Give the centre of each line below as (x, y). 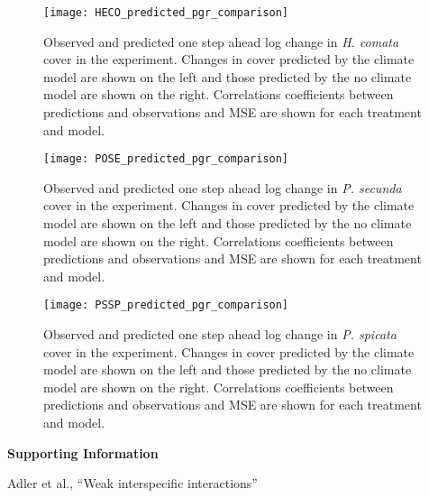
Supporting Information (83, 452)
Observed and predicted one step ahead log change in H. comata (221, 41)
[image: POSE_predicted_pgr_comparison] (166, 159)
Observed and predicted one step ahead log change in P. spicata (220, 334)
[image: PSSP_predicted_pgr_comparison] (166, 305)
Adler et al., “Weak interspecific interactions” (132, 483)
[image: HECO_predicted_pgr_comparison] (166, 13)
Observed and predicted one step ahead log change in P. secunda (223, 187)
